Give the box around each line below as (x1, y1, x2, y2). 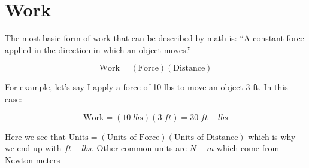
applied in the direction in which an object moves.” (5, 43, 192, 56)
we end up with (5, 142, 62, 154)
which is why (248, 130, 296, 142)
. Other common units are (92, 142, 187, 154)
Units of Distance (174, 133, 238, 142)
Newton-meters (5, 153, 60, 166)
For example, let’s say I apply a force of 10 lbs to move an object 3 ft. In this (5, 81, 288, 93)
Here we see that (5, 130, 66, 142)
